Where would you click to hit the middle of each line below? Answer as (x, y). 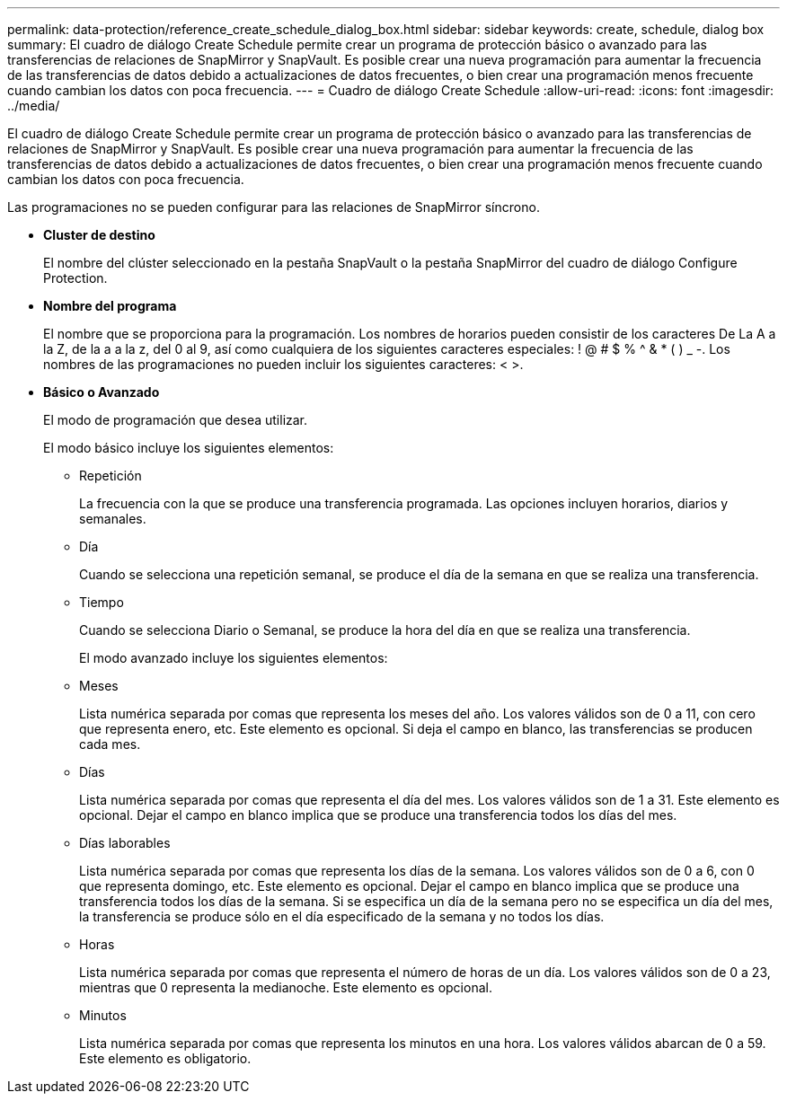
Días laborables (125, 843)
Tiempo (102, 602)
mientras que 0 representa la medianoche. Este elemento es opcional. (286, 987)
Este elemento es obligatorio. (165, 1058)
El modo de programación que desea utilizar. (176, 420)
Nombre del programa (110, 306)
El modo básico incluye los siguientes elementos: (189, 448)
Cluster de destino (99, 235)
